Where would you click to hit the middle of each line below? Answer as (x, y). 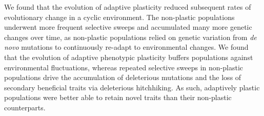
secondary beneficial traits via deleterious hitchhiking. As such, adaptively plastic (132, 87)
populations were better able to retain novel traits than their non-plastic (118, 97)
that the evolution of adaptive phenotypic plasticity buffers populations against (129, 57)
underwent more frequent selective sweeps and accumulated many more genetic (128, 27)
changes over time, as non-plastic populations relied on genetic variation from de (130, 37)
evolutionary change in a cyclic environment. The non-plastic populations (119, 17)
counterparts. (25, 107)
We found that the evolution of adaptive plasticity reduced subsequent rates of (128, 7)
